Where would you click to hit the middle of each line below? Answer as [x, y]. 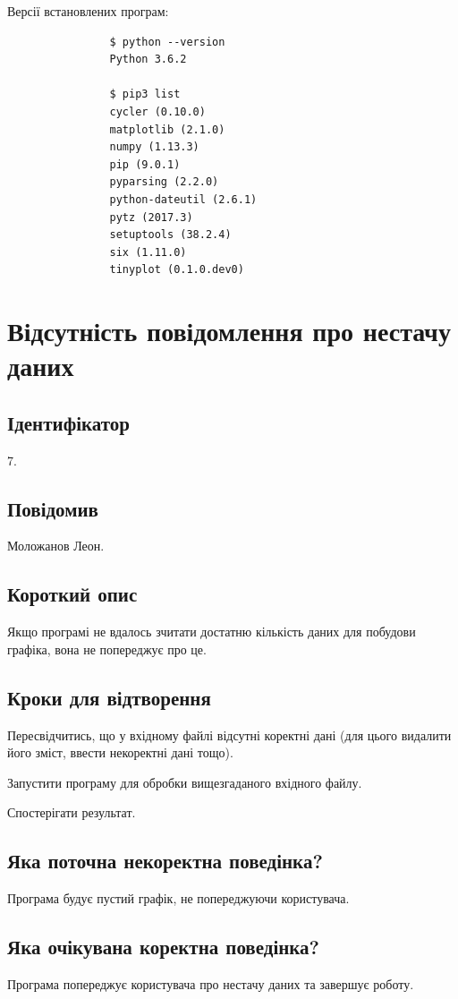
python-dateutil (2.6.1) [183, 199]
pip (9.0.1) [145, 164]
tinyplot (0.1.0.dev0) [177, 270]
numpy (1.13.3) [154, 147]
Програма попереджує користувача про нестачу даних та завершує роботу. [211, 984]
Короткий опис [72, 594]
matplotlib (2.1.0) [167, 129]
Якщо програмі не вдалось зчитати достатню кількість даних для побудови [212, 632]
